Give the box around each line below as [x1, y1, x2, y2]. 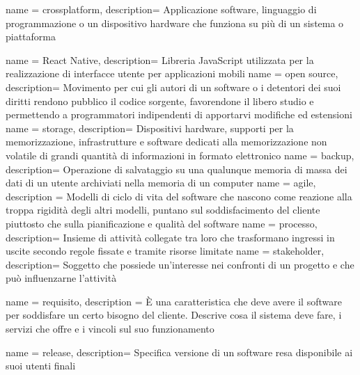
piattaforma [6, 29, 56, 44]
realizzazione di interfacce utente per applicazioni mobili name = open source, [6, 66, 338, 81]
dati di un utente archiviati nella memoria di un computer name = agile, [6, 175, 316, 190]
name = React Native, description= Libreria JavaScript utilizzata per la [6, 52, 314, 67]
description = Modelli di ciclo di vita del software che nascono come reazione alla [6, 189, 352, 203]
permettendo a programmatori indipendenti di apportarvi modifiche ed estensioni [6, 107, 352, 122]
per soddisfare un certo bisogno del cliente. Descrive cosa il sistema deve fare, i [6, 308, 342, 322]
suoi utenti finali [6, 358, 76, 373]
